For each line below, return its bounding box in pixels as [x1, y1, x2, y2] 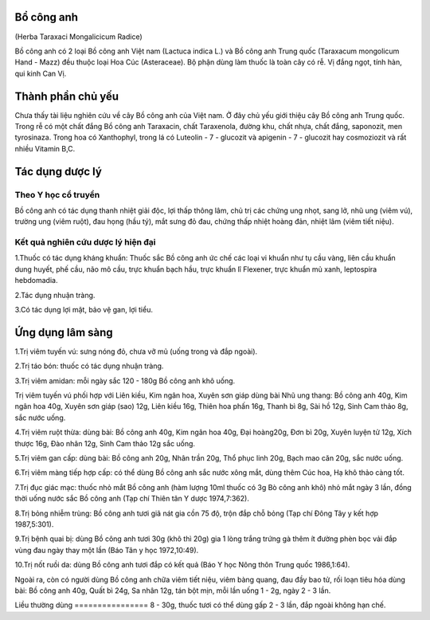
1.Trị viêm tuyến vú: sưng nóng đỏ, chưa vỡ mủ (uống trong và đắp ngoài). [14, 347, 258, 356]
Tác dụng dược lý [14, 164, 103, 179]
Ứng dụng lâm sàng [14, 325, 113, 339]
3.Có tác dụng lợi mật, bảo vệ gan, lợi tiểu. [14, 305, 153, 315]
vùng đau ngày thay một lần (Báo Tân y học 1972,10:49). [14, 545, 199, 555]
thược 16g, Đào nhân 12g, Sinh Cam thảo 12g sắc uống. [14, 438, 195, 448]
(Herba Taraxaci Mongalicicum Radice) [14, 32, 143, 41]
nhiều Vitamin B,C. [14, 143, 76, 153]
